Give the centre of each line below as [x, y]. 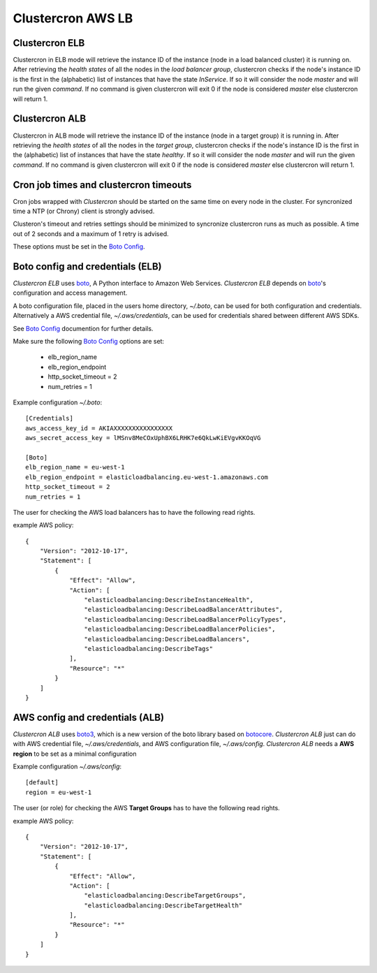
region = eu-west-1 [59, 792]
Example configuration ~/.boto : [58, 402]
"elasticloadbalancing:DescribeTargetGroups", [165, 895]
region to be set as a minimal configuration [75, 754]
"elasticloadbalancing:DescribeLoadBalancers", [167, 639]
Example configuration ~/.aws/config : [67, 766]
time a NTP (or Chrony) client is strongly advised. [84, 211]
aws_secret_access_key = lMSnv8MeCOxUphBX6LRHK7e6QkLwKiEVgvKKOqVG [143, 438]
